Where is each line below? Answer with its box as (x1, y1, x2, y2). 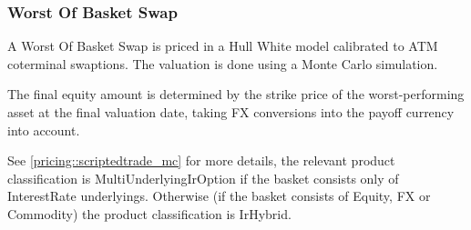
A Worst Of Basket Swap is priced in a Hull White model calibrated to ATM (7, 36, 438, 55)
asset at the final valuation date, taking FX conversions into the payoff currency (7, 103, 455, 121)
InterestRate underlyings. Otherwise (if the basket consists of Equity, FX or (7, 186, 431, 205)
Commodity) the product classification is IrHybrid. (7, 204, 292, 223)
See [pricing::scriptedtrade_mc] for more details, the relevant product (7, 151, 395, 170)
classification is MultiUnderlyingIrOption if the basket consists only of (7, 168, 399, 187)
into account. (7, 120, 80, 139)
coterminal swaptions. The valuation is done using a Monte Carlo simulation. (7, 54, 438, 73)
